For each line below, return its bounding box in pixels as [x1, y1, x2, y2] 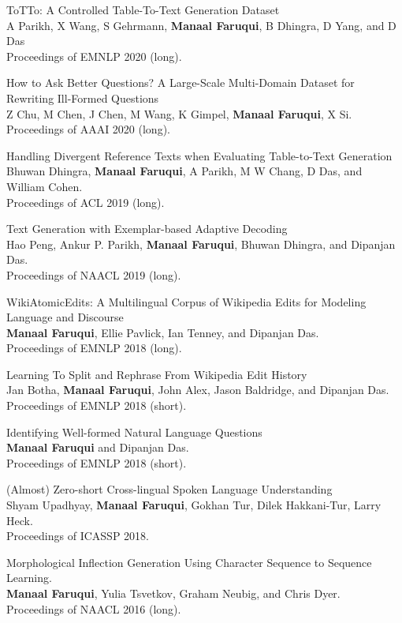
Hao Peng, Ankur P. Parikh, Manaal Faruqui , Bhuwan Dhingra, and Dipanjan [6, 235, 396, 252]
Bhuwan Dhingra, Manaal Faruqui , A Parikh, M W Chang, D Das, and [6, 163, 363, 179]
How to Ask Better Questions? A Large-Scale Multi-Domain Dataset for [6, 74, 355, 91]
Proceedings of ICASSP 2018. [6, 527, 149, 544]
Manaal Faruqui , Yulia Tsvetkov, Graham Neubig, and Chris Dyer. [6, 585, 341, 601]
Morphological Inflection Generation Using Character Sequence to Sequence [6, 554, 372, 570]
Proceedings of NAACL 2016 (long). [6, 600, 181, 617]
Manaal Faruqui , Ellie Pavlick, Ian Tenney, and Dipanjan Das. [6, 324, 319, 340]
